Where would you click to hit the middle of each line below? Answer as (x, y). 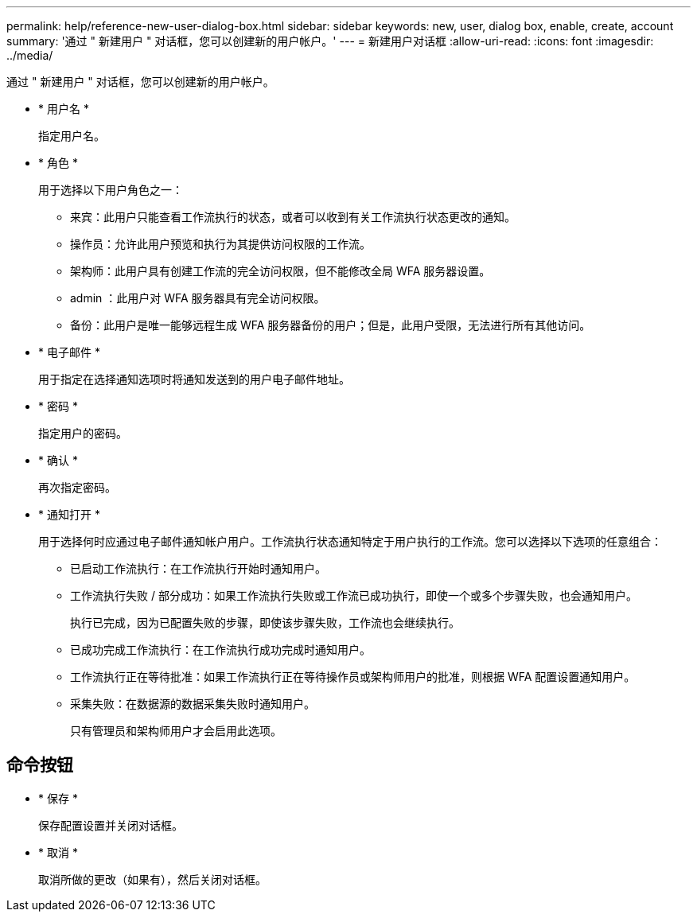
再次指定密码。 (77, 487)
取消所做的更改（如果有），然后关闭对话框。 (152, 879)
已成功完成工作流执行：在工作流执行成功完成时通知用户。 (220, 650)
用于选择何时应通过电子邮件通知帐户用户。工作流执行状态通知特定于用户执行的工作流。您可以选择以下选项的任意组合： (350, 541)
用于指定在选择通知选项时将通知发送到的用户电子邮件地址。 (194, 379)
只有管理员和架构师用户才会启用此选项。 (176, 731)
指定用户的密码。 (83, 433)
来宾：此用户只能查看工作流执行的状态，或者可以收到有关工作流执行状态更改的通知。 (293, 217)
